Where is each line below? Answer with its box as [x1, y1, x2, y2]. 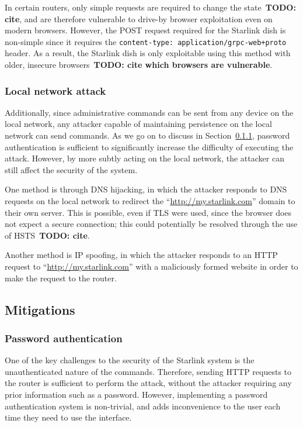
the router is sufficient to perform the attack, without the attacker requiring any [5, 377, 292, 389]
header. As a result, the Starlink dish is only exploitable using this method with [5, 47, 291, 59]
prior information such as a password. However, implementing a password [5, 388, 268, 400]
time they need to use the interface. [5, 411, 132, 423]
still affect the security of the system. [5, 163, 138, 175]
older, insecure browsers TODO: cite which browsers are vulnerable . [5, 58, 273, 71]
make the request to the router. [5, 271, 117, 284]
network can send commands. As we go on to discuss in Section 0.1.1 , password [5, 129, 290, 142]
